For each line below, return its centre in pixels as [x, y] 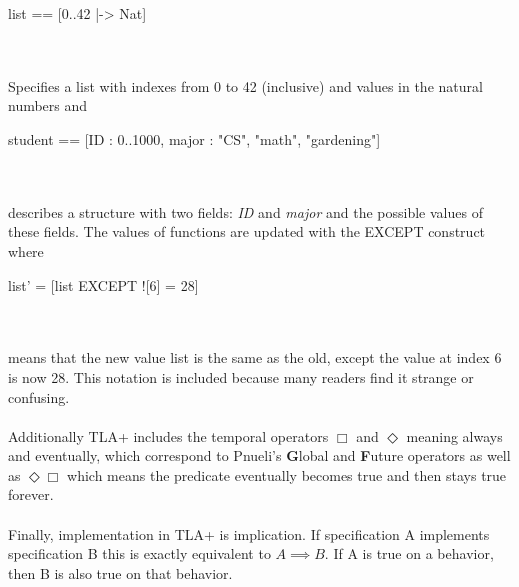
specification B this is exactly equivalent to [139, 553]
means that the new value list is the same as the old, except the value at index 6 [255, 357]
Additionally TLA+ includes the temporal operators [168, 435]
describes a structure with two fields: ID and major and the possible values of [245, 211]
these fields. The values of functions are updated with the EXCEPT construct [247, 231]
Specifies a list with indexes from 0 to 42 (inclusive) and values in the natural [245, 85]
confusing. [39, 396]
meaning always [454, 435]
